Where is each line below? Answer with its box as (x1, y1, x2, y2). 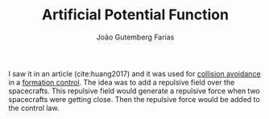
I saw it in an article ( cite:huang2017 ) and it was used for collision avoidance (8, 68, 261, 78)
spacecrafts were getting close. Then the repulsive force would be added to (8, 94, 260, 104)
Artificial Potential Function (41, 6, 230, 24)
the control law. (8, 103, 60, 113)
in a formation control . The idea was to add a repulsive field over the (8, 77, 235, 87)
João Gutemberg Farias (96, 32, 175, 42)
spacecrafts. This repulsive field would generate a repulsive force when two (8, 86, 260, 96)
